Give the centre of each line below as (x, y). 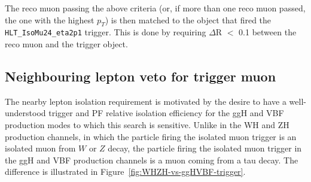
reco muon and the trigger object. (66, 44)
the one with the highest (50, 19)
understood (25, 113)
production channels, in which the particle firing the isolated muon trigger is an (151, 136)
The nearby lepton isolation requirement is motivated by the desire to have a (146, 101)
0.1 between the (268, 32)
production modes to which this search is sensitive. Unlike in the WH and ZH (147, 125)
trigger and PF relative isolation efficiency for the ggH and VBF (166, 113)
